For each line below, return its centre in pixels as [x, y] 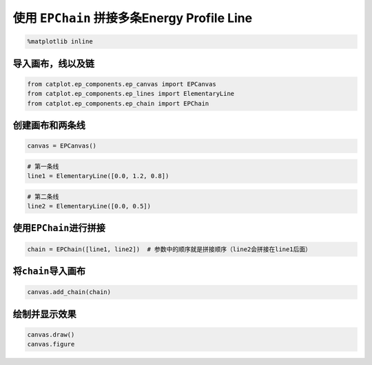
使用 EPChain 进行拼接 [59, 228]
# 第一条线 [43, 166]
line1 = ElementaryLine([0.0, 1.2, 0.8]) [98, 176]
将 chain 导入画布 [49, 272]
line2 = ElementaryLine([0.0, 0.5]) [89, 206]
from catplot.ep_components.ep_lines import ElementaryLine [131, 94]
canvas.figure [51, 344]
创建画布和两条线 [49, 125]
